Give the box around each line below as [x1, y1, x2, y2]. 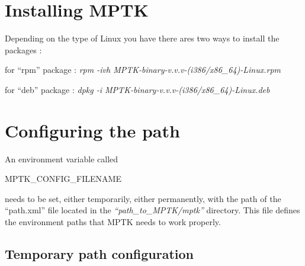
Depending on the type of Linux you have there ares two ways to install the [5, 32, 280, 44]
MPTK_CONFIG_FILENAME [5, 172, 121, 185]
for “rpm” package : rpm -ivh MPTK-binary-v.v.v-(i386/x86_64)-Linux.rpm [5, 63, 281, 76]
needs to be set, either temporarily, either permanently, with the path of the [5, 192, 281, 204]
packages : [5, 43, 42, 56]
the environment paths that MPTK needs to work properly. [5, 216, 221, 227]
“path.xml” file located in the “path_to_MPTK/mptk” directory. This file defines [5, 204, 300, 216]
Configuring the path [5, 118, 180, 142]
